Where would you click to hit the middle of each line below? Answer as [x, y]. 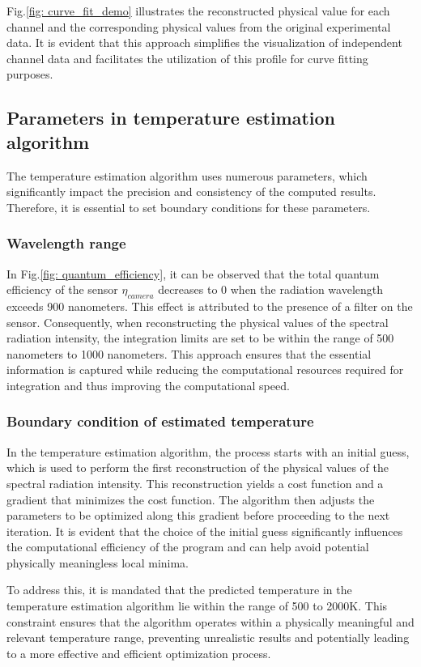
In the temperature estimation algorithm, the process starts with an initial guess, [208, 451]
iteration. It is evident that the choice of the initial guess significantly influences [205, 531]
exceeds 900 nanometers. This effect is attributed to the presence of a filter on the [210, 306]
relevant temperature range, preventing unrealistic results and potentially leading [208, 637]
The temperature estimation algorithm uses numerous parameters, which [187, 175]
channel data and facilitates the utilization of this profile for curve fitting [187, 58]
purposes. [30, 74]
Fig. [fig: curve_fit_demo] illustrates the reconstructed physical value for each [198, 11]
